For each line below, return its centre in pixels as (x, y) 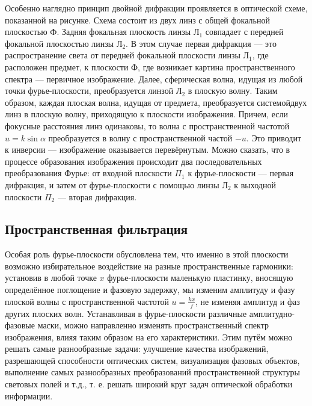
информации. (29, 395)
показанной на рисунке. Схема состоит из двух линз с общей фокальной (137, 20)
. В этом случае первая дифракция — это (201, 43)
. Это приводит (274, 137)
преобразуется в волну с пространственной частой (140, 137)
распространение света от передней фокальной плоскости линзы (123, 55)
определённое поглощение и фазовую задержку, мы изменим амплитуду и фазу (150, 290)
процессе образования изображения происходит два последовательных (133, 161)
